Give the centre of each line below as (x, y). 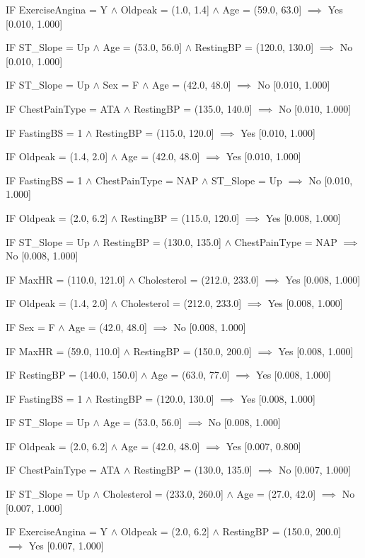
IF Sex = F (30, 327)
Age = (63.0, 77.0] (190, 375)
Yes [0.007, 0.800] (263, 446)
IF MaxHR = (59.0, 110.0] (63, 351)
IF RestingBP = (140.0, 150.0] (72, 375)
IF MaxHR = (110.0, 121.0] (65, 279)
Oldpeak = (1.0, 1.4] (165, 9)
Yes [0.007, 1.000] (66, 545)
